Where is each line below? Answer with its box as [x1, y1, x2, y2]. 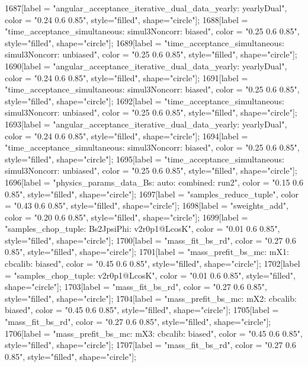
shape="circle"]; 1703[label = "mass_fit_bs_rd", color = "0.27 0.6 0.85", [5, 280, 267, 293]
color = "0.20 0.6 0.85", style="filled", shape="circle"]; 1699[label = [5, 210, 248, 223]
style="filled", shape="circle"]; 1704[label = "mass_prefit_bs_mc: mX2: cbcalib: [5, 292, 297, 304]
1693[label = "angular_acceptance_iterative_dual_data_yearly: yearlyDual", [5, 117, 287, 130]
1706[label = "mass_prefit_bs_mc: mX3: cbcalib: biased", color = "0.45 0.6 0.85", [5, 327, 303, 339]
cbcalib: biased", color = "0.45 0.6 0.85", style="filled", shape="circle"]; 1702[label [5, 257, 300, 270]
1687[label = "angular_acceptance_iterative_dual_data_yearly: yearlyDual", [5, 2, 287, 14]
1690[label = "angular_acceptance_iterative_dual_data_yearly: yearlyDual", [5, 59, 287, 72]
